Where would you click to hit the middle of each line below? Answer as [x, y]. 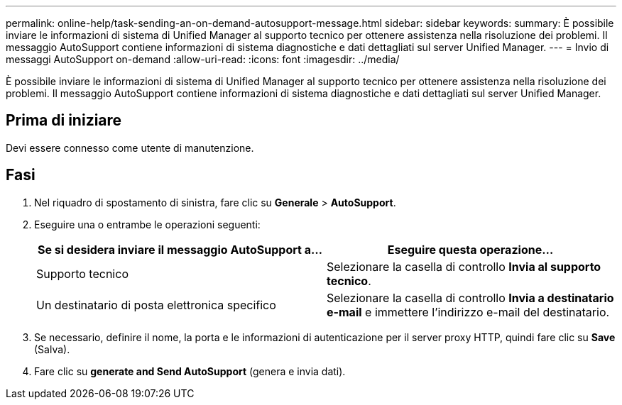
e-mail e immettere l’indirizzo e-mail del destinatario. [468, 312]
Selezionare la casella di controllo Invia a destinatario [470, 298]
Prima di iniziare [64, 121]
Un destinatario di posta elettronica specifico [156, 305]
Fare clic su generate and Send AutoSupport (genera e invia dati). [190, 371]
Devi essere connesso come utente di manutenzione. [130, 148]
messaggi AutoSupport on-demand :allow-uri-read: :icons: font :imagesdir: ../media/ [203, 59]
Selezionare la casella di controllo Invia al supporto [464, 266]
